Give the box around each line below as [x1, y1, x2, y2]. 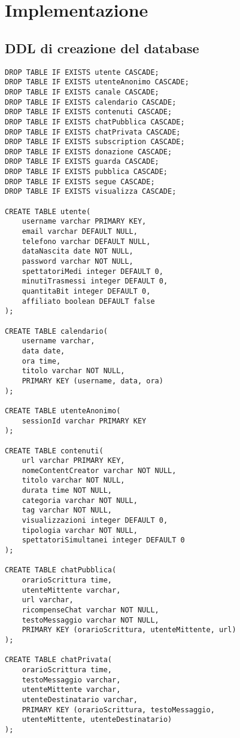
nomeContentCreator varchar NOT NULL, [22, 466, 177, 475]
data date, [22, 346, 65, 355]
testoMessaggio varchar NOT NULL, [22, 615, 159, 624]
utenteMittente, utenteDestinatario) [22, 715, 172, 724]
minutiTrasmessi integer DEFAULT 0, [22, 277, 168, 286]
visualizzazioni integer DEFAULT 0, [22, 516, 168, 525]
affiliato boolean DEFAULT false [22, 297, 155, 306]
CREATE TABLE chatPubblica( [5, 566, 117, 575]
